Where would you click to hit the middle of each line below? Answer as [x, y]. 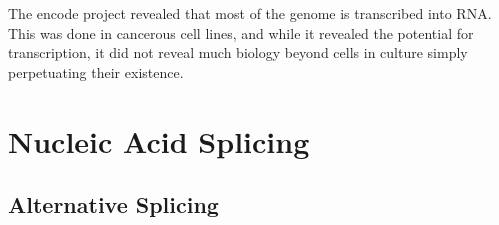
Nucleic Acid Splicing [159, 140]
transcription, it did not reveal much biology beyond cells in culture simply [238, 52]
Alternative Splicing [113, 204]
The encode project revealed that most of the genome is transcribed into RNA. [250, 13]
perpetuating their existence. [96, 71]
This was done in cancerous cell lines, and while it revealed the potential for [241, 32]
